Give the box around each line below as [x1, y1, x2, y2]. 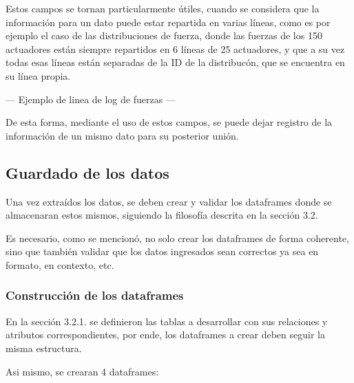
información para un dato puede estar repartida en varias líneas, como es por [6, 14, 331, 29]
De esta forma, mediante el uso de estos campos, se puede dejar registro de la [6, 115, 333, 129]
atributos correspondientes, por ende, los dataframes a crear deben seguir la [6, 327, 325, 342]
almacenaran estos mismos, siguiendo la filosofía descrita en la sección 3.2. [6, 208, 318, 222]
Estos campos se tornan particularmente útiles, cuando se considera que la [6, 1, 320, 15]
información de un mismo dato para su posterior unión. [6, 128, 239, 142]
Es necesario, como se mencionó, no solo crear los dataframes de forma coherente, [6, 230, 349, 245]
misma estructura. [6, 340, 82, 355]
